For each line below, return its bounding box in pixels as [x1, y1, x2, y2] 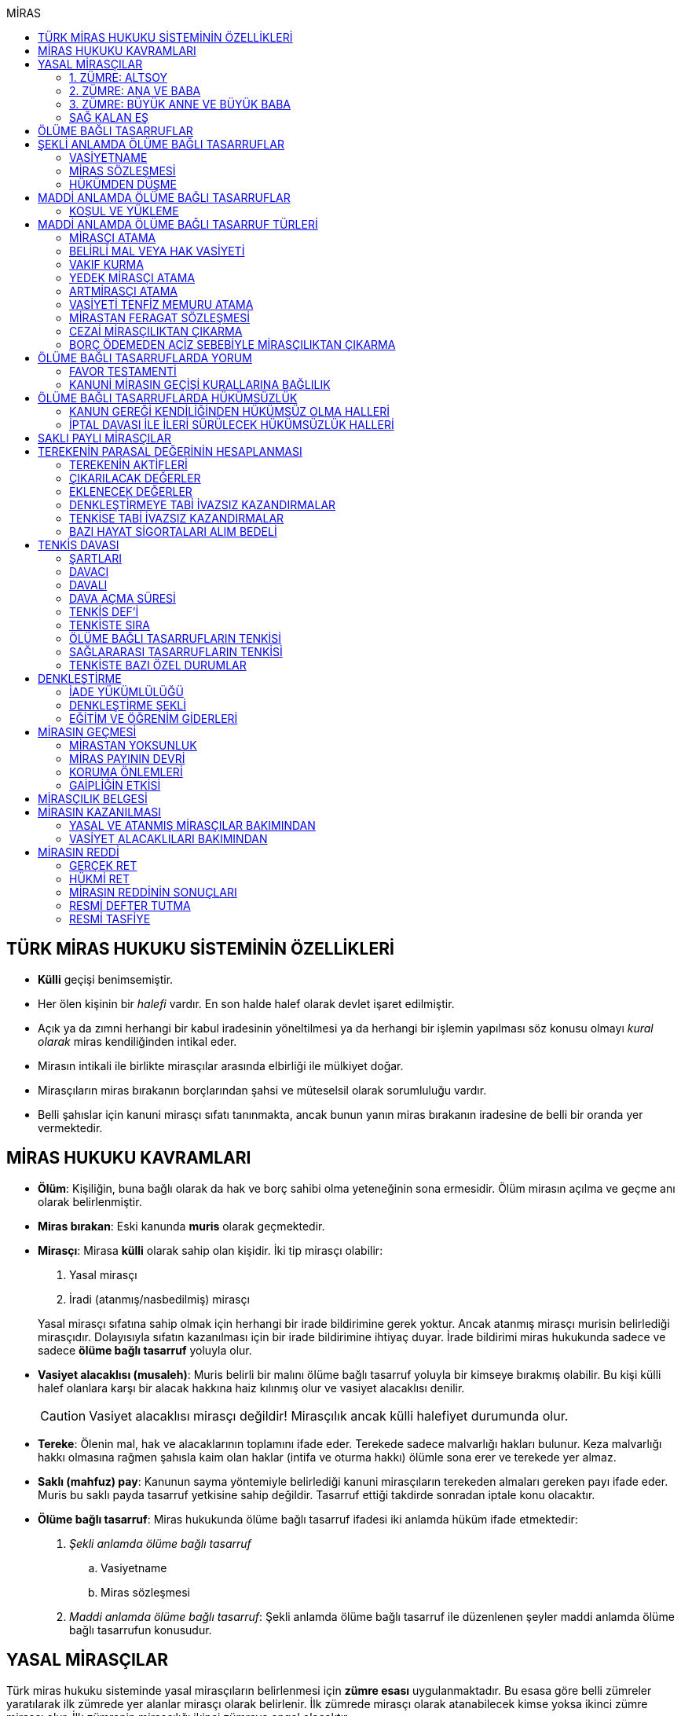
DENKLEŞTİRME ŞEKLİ [69, 698, 187, 712]
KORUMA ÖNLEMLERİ [69, 765, 183, 779]
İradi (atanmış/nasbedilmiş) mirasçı [69, 1292, 250, 1306]
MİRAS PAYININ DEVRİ [69, 752, 185, 765]
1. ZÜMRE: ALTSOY [69, 71, 167, 84]
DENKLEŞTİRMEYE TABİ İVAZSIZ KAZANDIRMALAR [69, 498, 336, 511]
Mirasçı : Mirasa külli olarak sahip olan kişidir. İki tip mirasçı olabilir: [38, 1243, 383, 1257]
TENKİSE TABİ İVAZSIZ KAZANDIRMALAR [69, 511, 284, 525]
